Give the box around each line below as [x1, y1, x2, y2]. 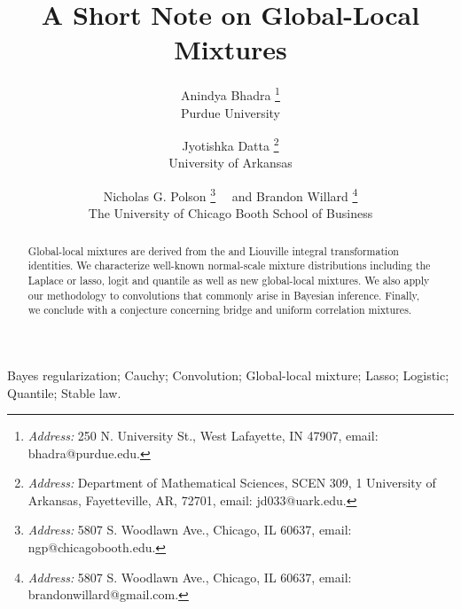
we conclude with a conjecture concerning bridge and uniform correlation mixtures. [27, 302, 412, 317]
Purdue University [181, 103, 280, 121]
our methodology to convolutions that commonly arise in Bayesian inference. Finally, [27, 287, 420, 302]
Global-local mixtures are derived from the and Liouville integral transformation [27, 243, 399, 258]
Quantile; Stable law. [7, 383, 121, 402]
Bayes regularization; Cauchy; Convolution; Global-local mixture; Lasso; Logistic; [7, 365, 449, 384]
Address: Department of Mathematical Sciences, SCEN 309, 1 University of [27, 473, 436, 492]
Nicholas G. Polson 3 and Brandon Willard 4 [103, 184, 358, 205]
